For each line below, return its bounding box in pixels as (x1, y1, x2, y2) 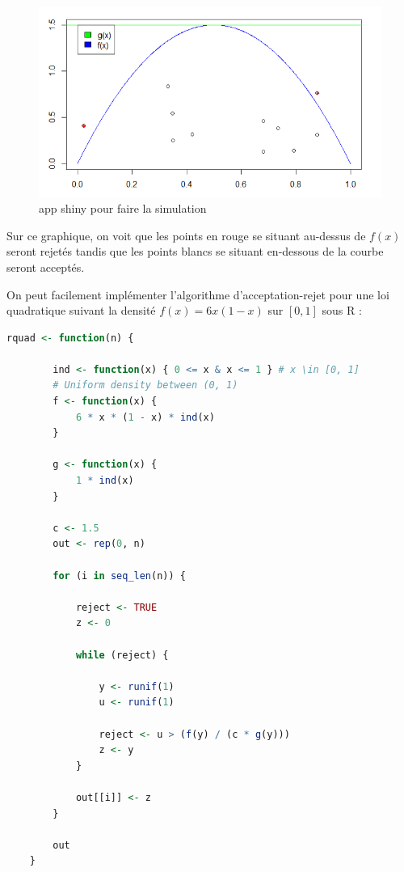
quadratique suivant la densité (6, 302, 156, 319)
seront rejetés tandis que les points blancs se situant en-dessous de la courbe (6, 243, 384, 260)
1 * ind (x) (75, 475, 134, 487)
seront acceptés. (6, 258, 85, 275)
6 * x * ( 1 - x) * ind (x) (75, 411, 215, 423)
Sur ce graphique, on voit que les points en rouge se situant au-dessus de (6, 226, 366, 243)
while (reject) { (75, 649, 169, 661)
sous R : (322, 302, 362, 319)
